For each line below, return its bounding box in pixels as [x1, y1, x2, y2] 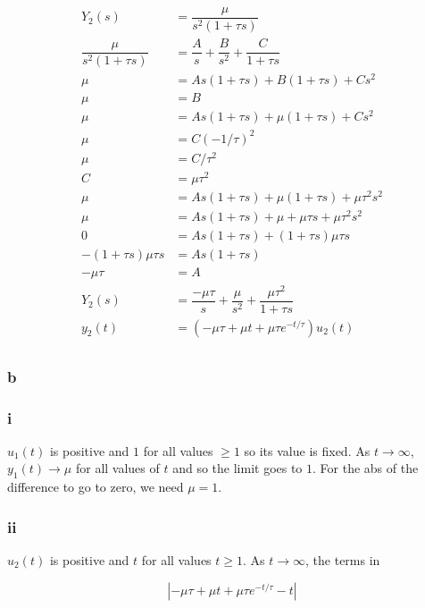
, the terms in [305, 551, 380, 569]
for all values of [75, 459, 160, 477]
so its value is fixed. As [244, 441, 371, 460]
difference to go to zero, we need [7, 477, 184, 496]
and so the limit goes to [172, 459, 303, 477]
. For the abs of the [312, 459, 419, 477]
